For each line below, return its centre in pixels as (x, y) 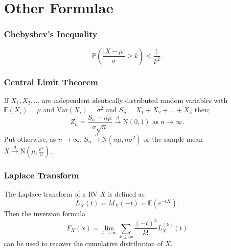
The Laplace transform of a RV (51, 193)
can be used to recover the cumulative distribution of (83, 243)
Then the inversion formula (45, 213)
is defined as (126, 193)
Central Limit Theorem (51, 82)
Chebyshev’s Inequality (51, 34)
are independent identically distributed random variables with (135, 100)
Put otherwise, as (30, 138)
